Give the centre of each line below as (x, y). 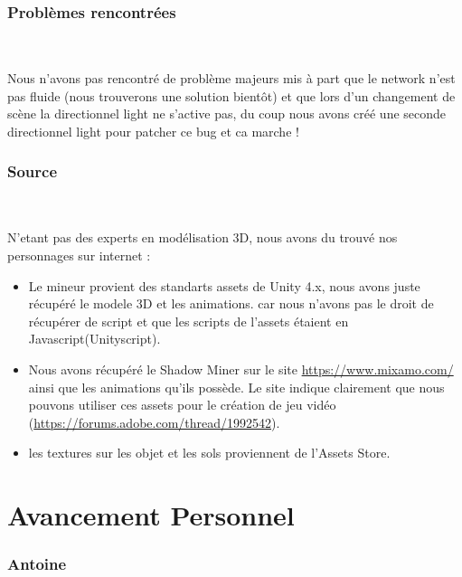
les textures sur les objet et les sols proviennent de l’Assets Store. (209, 453)
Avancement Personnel (151, 515)
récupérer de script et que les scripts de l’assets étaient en (189, 321)
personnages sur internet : (79, 255)
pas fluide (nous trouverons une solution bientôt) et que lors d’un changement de (231, 95)
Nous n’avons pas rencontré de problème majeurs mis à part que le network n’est (231, 78)
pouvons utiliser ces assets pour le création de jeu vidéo (182, 405)
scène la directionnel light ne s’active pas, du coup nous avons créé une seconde (227, 114)
